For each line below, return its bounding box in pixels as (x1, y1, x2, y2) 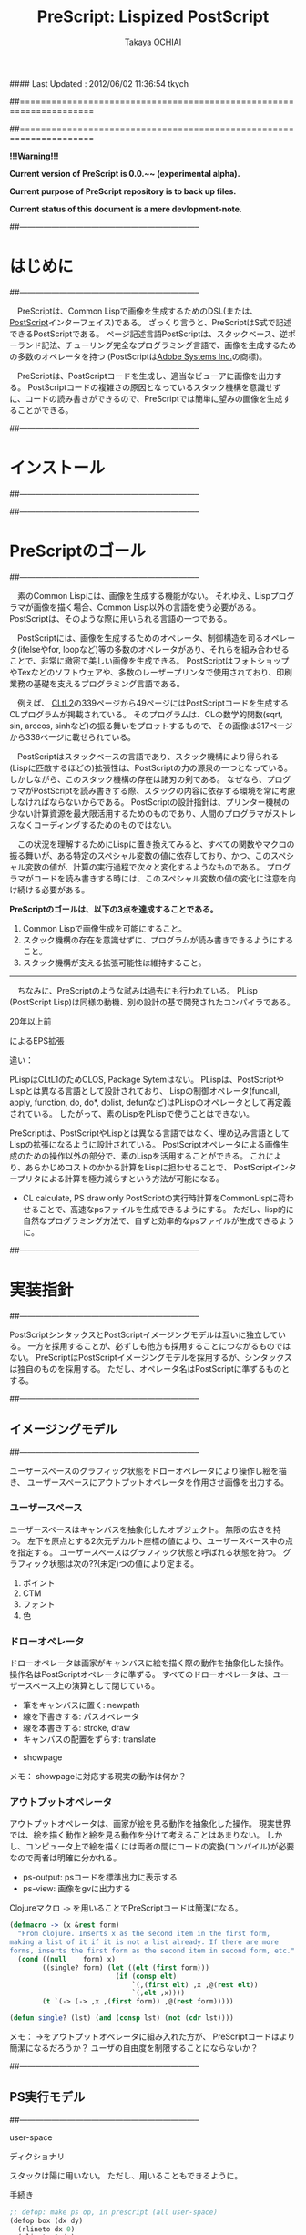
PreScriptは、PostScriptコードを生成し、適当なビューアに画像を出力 (16, 370, 275, 381)
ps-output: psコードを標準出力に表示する (22, 1871, 178, 1883)
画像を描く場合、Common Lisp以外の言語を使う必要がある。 (33, 602, 261, 613)
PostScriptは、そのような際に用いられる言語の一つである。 (9, 613, 232, 623)
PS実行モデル (9, 2089, 86, 2105)
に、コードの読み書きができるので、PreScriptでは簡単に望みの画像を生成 (9, 393, 283, 404)
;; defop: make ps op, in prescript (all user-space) (9, 2208, 219, 2217)
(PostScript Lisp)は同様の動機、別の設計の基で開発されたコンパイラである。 (9, 996, 296, 1007)
